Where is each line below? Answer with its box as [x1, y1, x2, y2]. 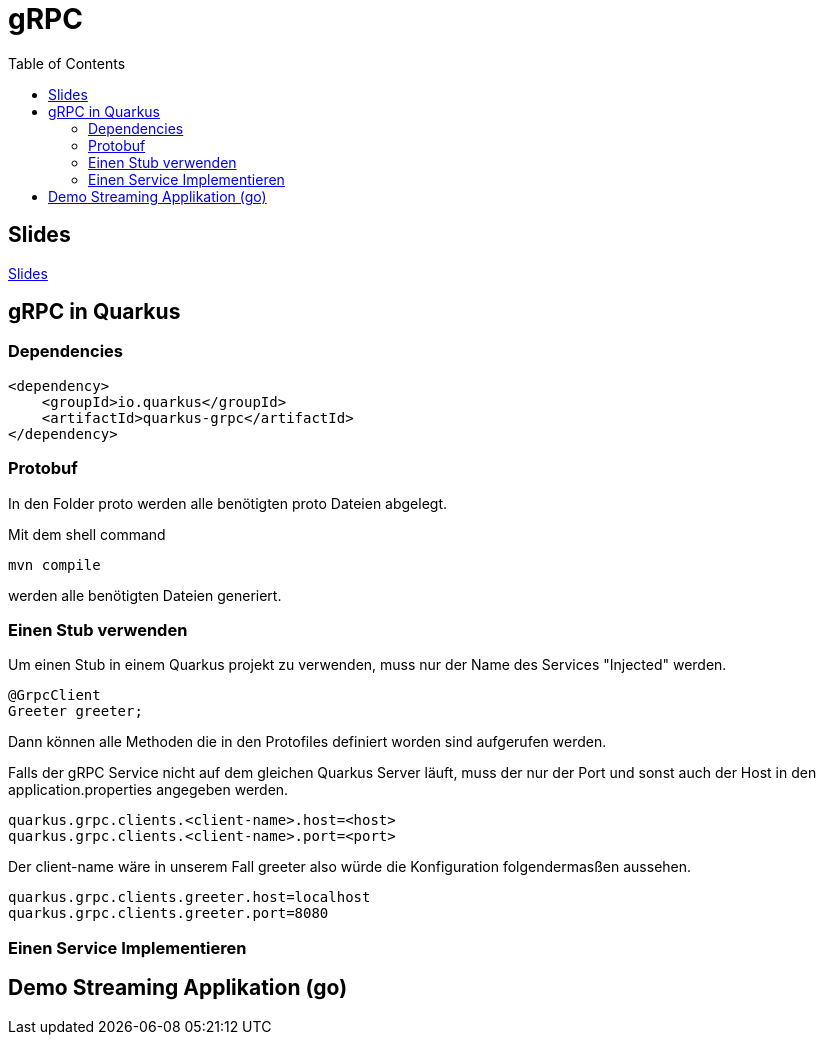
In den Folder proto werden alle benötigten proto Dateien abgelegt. [8, 494, 448, 512]
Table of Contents [8, 54, 126, 72]
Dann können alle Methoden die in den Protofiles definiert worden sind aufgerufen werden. [8, 733, 607, 751]
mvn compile [8, 556, 101, 573]
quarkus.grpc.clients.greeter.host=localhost [8, 889, 371, 906]
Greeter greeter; [8, 703, 143, 720]
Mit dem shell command [8, 525, 166, 543]
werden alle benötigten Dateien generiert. [8, 586, 282, 604]
